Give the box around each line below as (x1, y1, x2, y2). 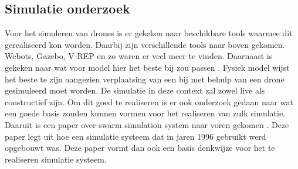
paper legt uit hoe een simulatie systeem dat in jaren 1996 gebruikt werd (5, 130, 266, 142)
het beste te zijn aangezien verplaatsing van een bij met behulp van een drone (5, 73, 285, 85)
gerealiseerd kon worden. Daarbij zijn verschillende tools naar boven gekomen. (5, 38, 285, 50)
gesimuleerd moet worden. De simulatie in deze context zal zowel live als (5, 84, 265, 96)
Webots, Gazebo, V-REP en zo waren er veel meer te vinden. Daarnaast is (5, 50, 273, 62)
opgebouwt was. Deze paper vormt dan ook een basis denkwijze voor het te (5, 142, 275, 154)
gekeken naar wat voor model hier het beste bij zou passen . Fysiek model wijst (5, 61, 290, 73)
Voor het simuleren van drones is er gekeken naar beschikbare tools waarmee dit (5, 27, 293, 39)
